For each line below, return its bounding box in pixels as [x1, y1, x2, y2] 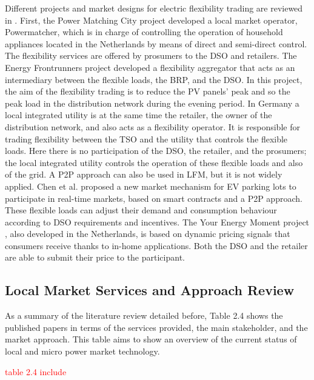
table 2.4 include [5, 365, 67, 378]
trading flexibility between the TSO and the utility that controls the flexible [5, 132, 288, 145]
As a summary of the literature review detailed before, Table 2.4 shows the [5, 309, 283, 322]
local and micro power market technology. [5, 345, 160, 358]
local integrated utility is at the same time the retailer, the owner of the [5, 108, 272, 121]
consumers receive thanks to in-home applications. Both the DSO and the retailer [5, 239, 308, 252]
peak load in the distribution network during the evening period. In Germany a [5, 96, 299, 109]
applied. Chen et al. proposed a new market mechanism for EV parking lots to [5, 179, 296, 192]
